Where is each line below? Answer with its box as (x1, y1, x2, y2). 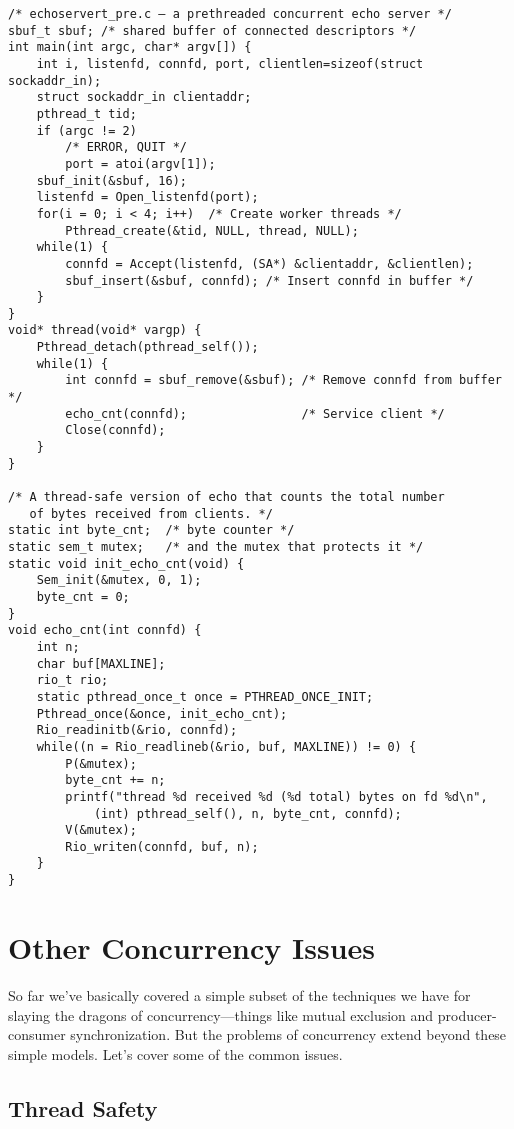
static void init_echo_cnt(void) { (8, 556, 245, 571)
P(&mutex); (65, 756, 137, 771)
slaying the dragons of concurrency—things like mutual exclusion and (8, 1004, 434, 1025)
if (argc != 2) (36, 123, 137, 138)
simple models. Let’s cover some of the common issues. (8, 1043, 343, 1064)
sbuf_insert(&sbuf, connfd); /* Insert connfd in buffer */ (65, 273, 474, 288)
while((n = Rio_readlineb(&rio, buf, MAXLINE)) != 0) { (36, 739, 417, 754)
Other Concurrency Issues (8, 926, 376, 967)
